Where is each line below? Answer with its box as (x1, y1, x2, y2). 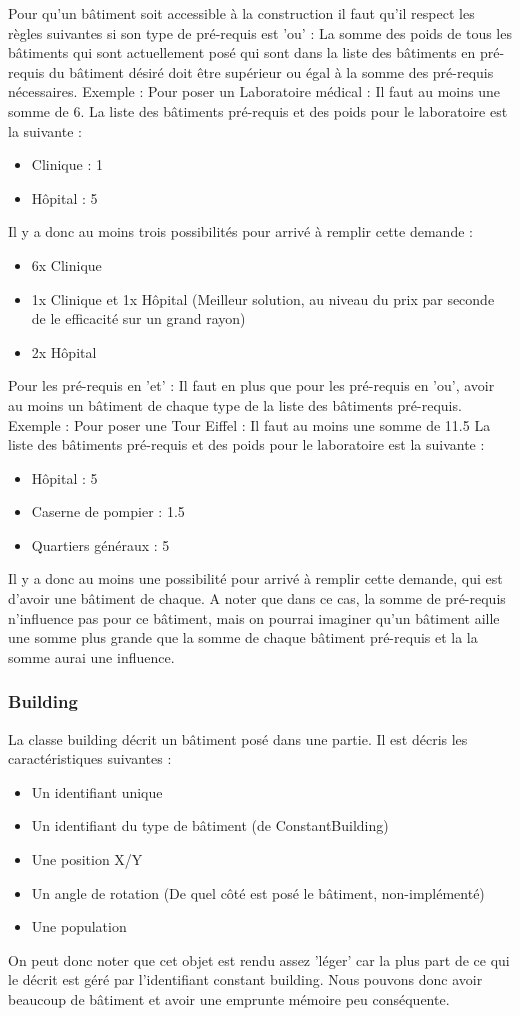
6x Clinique (31, 254, 102, 275)
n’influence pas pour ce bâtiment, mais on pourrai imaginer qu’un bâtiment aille (8, 607, 500, 628)
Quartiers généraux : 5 (31, 534, 170, 555)
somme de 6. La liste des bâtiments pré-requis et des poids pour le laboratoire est (8, 100, 508, 121)
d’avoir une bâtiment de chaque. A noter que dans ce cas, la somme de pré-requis (8, 588, 506, 609)
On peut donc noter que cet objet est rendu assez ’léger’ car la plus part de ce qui (8, 949, 510, 970)
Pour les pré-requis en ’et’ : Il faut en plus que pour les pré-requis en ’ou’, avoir (8, 375, 495, 396)
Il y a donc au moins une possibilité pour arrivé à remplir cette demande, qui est (8, 568, 503, 589)
